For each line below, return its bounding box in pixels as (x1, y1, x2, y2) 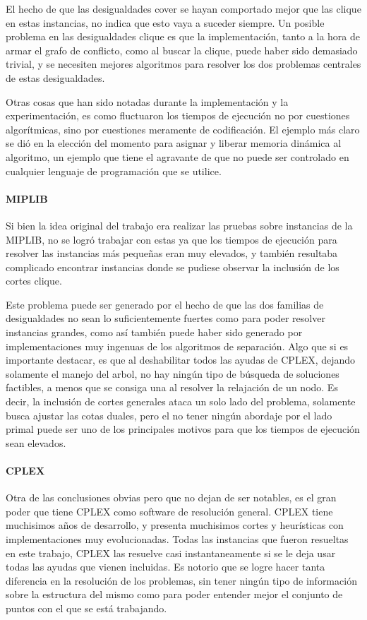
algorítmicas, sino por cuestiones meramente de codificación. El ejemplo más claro (6, 121, 360, 136)
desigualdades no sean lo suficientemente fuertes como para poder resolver (6, 311, 325, 326)
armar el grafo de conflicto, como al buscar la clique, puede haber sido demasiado (6, 42, 358, 57)
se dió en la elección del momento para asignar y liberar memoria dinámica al (6, 136, 342, 150)
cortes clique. (6, 273, 62, 288)
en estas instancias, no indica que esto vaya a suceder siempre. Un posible (6, 15, 325, 30)
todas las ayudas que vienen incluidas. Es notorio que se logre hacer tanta (6, 559, 325, 574)
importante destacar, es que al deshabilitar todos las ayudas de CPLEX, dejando (6, 352, 356, 367)
